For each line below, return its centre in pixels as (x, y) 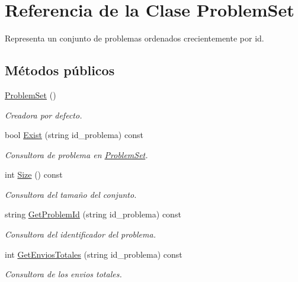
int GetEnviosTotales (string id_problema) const (94, 254)
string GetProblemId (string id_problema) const (93, 214)
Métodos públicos (60, 70)
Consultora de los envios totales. (63, 274)
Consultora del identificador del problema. (80, 234)
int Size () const (34, 174)
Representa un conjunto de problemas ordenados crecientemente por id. (134, 38)
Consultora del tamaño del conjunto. (71, 194)
